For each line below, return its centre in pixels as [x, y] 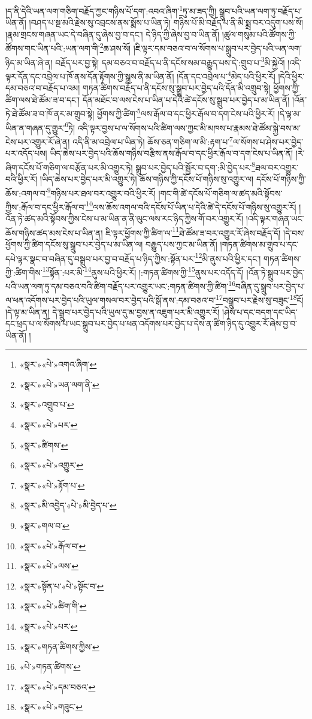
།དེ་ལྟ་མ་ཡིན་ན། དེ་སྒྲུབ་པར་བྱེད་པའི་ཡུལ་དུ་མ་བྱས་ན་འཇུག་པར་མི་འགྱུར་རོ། [113, 312]
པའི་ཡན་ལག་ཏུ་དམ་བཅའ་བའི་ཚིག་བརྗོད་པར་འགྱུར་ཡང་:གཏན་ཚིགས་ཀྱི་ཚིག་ [117, 286]
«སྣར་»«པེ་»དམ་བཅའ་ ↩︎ [57, 686]
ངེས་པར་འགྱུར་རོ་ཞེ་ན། [38, 141]
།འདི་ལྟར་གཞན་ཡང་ [275, 219]
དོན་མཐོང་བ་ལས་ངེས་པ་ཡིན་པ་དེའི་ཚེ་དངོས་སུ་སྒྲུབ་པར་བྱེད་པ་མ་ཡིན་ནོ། [186, 99]
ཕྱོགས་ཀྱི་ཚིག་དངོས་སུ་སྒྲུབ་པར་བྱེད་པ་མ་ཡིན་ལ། [74, 244]
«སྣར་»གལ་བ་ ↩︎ [44, 526]
